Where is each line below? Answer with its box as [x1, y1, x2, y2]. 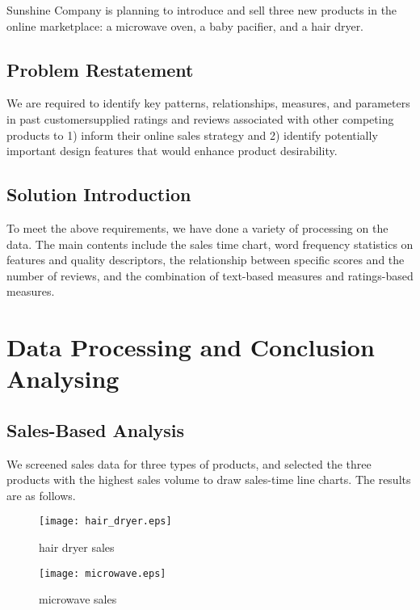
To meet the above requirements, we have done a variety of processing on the [6, 219, 388, 236]
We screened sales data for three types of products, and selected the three [6, 455, 372, 472]
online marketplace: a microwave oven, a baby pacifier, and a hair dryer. [6, 17, 364, 34]
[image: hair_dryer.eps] [39, 515, 172, 528]
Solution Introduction [6, 182, 191, 207]
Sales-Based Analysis [6, 417, 185, 442]
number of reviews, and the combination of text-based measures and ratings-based [6, 267, 414, 284]
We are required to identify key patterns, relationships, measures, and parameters [6, 95, 410, 111]
